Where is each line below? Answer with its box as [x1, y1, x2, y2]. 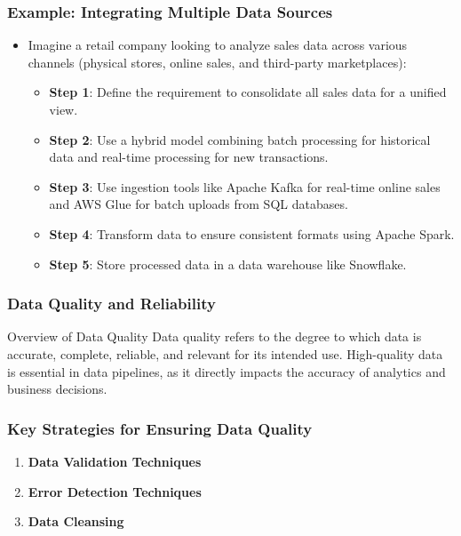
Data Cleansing [28, 512, 124, 531]
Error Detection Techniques [28, 482, 202, 500]
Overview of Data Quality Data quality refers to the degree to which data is [7, 327, 422, 346]
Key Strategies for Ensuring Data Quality [7, 417, 313, 439]
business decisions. [7, 380, 107, 398]
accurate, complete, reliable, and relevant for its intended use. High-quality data [7, 344, 443, 363]
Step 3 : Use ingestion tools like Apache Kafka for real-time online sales [49, 177, 441, 196]
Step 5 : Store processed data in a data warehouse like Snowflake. [49, 254, 407, 273]
